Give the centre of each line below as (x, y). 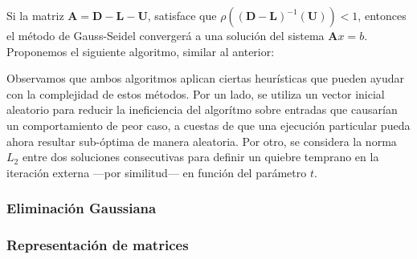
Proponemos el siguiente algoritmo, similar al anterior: (141, 51)
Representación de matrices (98, 245)
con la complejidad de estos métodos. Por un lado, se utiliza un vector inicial (196, 93)
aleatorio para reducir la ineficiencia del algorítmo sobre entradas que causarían (202, 109)
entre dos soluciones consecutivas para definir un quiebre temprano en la (200, 157)
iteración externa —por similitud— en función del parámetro (157, 172)
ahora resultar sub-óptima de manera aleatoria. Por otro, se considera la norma (202, 141)
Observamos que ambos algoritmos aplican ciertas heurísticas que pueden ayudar (205, 78)
